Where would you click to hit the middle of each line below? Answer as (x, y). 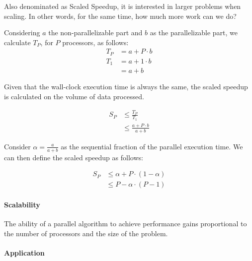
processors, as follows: (95, 42)
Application (24, 252)
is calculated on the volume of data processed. (74, 96)
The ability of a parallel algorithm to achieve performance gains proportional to (126, 223)
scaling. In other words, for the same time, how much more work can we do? (120, 16)
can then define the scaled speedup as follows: (74, 157)
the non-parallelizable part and (95, 33)
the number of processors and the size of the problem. (86, 233)
